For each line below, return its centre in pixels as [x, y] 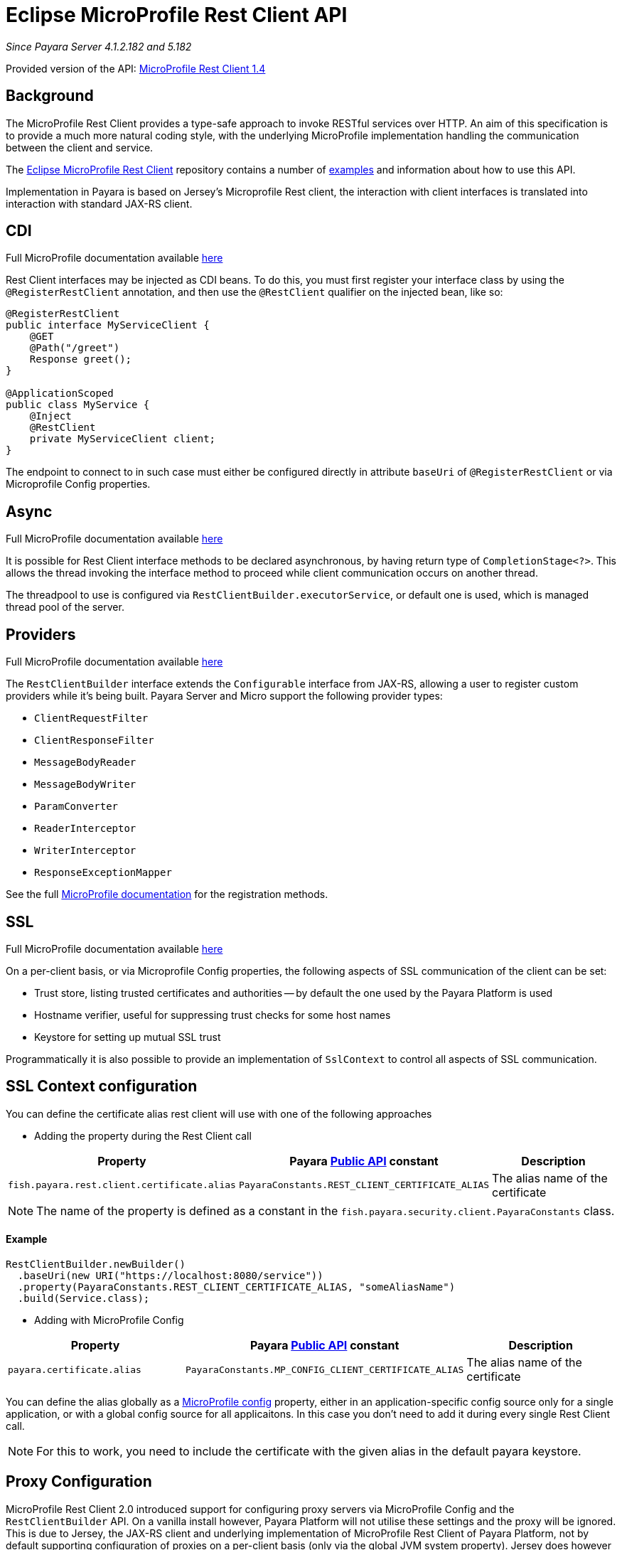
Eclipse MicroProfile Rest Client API [177, 15]
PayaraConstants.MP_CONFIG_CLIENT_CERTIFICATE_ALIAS [325, 1369]
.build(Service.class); [84, 1299]
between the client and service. [80, 147]
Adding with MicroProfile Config [109, 1320]
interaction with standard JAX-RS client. [99, 203]
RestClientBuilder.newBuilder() [96, 1265]
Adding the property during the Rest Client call [143, 1135]
